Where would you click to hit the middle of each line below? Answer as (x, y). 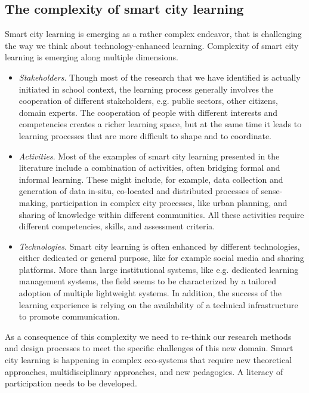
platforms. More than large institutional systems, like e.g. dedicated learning (159, 269)
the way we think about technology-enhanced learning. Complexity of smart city (152, 45)
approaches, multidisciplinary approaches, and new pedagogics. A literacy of (144, 371)
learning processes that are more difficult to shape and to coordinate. (145, 135)
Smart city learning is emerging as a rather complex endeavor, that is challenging (153, 34)
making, (33, 202)
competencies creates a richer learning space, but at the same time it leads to (160, 124)
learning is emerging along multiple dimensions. (92, 57)
